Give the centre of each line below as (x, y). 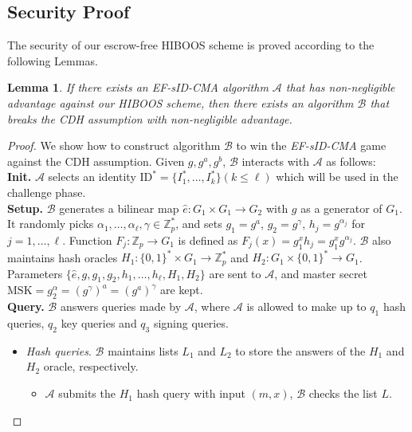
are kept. (181, 290)
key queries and (99, 323)
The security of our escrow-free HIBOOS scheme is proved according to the (191, 45)
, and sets (199, 224)
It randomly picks (51, 224)
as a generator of (341, 208)
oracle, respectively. (91, 366)
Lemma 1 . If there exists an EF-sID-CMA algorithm (138, 87)
